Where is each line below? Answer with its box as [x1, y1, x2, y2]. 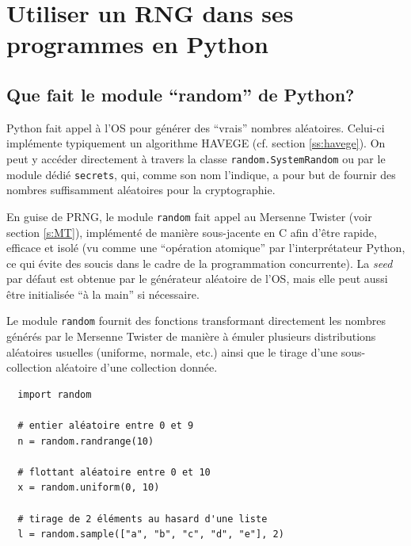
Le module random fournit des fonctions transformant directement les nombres [6, 312, 386, 329]
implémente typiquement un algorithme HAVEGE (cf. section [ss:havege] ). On [6, 135, 386, 151]
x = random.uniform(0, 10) [17, 482, 160, 494]
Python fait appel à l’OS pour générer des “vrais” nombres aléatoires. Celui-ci [6, 119, 385, 136]
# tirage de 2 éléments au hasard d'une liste [17, 513, 268, 525]
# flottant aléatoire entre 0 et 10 [17, 466, 211, 478]
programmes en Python [6, 28, 268, 60]
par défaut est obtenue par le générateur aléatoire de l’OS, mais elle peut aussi [6, 270, 388, 287]
